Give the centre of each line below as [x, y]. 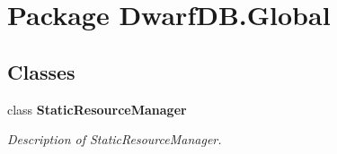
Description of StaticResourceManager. [115, 139]
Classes [41, 71]
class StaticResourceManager [97, 109]
